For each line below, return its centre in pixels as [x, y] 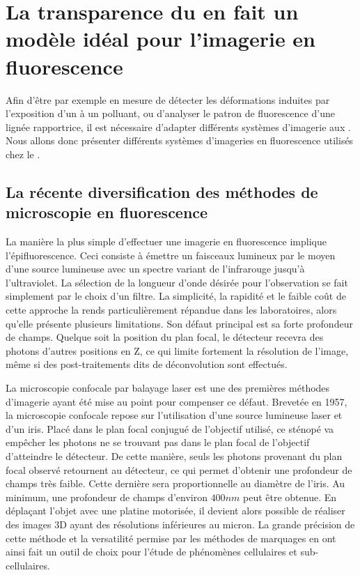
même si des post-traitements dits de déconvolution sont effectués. [147, 364]
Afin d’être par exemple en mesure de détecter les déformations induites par [168, 99]
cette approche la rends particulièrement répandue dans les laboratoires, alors [171, 310]
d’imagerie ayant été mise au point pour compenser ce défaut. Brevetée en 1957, [177, 401]
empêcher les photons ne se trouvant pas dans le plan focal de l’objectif [158, 442]
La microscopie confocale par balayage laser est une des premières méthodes [168, 388]
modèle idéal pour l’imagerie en [161, 39]
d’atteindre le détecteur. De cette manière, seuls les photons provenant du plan [174, 455]
